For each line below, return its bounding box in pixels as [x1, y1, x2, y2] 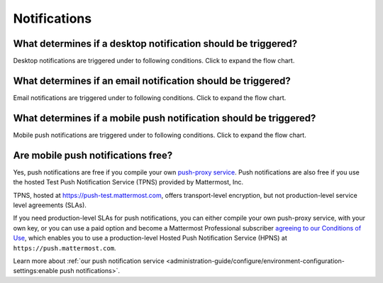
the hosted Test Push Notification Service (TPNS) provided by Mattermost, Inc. [13, 178, 244, 187]
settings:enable [13, 267, 58, 275]
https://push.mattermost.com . [13, 243, 116, 252]
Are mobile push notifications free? [13, 149, 173, 161]
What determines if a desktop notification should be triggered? [13, 38, 298, 50]
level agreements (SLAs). [13, 201, 87, 209]
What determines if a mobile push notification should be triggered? [13, 112, 316, 124]
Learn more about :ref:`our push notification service [13, 256, 165, 265]
